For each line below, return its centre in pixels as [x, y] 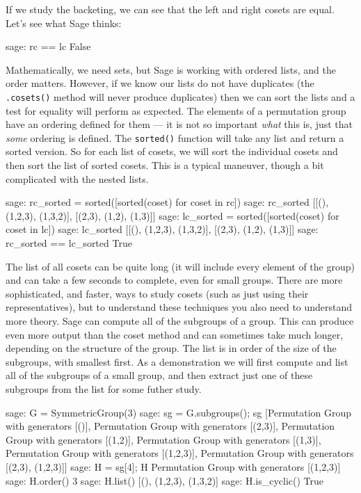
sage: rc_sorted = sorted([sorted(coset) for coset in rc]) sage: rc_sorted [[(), [167, 202]
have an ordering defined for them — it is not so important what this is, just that [179, 124]
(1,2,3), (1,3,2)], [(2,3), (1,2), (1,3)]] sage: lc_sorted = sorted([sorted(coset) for [173, 215]
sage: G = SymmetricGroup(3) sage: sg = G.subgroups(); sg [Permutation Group [179, 412]
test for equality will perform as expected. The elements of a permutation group [176, 110]
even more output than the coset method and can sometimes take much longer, [175, 334]
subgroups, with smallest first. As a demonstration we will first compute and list [177, 361]
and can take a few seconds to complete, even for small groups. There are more [174, 280]
